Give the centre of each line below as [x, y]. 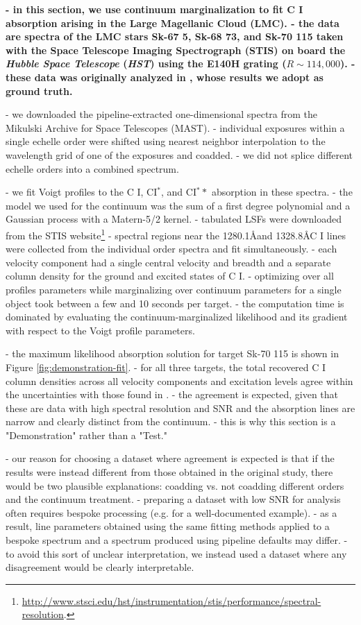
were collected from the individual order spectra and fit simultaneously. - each [171, 249]
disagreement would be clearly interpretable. [100, 567]
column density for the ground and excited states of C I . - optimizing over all [170, 276]
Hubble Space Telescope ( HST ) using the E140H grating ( [146, 63]
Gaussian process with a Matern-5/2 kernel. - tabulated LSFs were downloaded [174, 219]
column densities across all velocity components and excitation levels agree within [179, 380]
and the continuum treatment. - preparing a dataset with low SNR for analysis [173, 499]
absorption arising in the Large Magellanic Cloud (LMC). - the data [173, 23]
